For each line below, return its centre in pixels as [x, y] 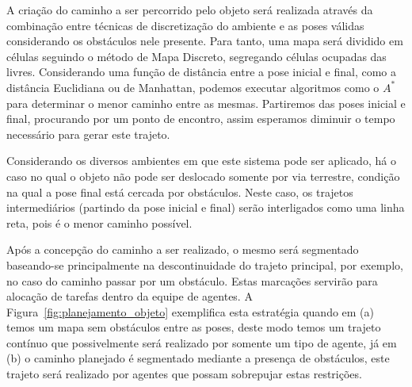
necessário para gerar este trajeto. [88, 134]
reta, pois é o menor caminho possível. [99, 222]
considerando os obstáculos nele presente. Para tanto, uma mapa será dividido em [205, 41]
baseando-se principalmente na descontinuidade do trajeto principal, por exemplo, [205, 264]
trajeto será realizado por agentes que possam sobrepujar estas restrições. [184, 374]
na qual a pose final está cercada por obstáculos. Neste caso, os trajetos [180, 192]
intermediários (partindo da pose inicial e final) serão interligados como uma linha [206, 207]
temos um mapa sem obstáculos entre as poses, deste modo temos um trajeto [194, 327]
